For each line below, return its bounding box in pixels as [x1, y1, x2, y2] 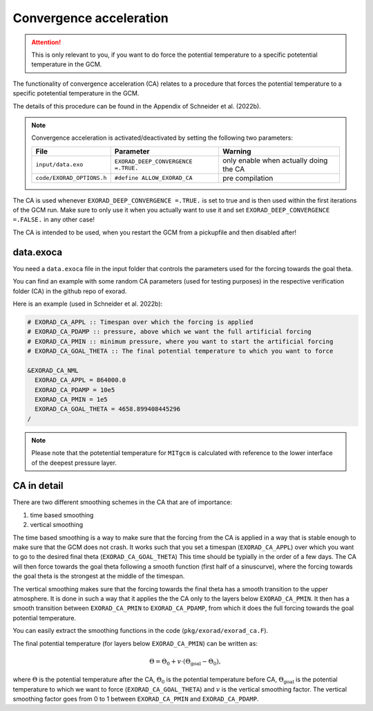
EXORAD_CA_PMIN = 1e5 [35, 396, 108, 404]
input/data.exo [35, 161, 84, 169]
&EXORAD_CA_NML [27, 367, 79, 374]
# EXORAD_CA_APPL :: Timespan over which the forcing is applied [27, 318, 254, 326]
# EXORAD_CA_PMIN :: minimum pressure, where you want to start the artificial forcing [27, 338, 334, 345]
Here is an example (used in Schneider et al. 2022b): [12, 299, 163, 308]
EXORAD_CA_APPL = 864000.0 [35, 376, 126, 384]
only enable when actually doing [222, 156, 328, 165]
